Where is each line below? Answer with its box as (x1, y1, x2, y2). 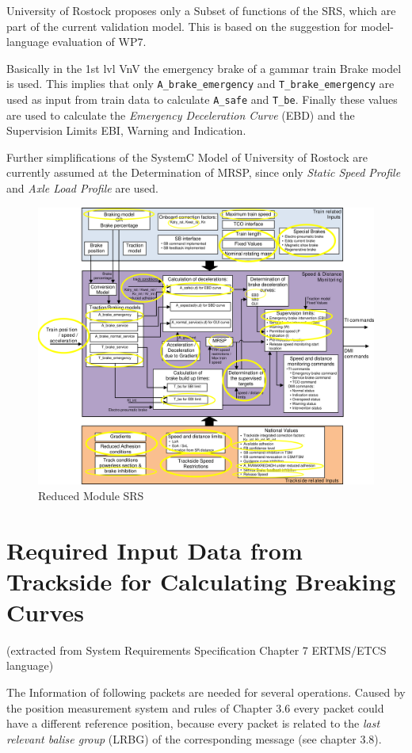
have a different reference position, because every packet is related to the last (6, 715, 380, 732)
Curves (6, 595, 85, 628)
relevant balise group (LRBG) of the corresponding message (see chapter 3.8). (6, 730, 382, 747)
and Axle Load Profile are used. (6, 180, 158, 197)
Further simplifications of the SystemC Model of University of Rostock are (6, 148, 368, 165)
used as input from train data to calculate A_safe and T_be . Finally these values (6, 91, 398, 108)
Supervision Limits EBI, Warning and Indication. (6, 122, 246, 139)
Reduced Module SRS (38, 487, 144, 503)
